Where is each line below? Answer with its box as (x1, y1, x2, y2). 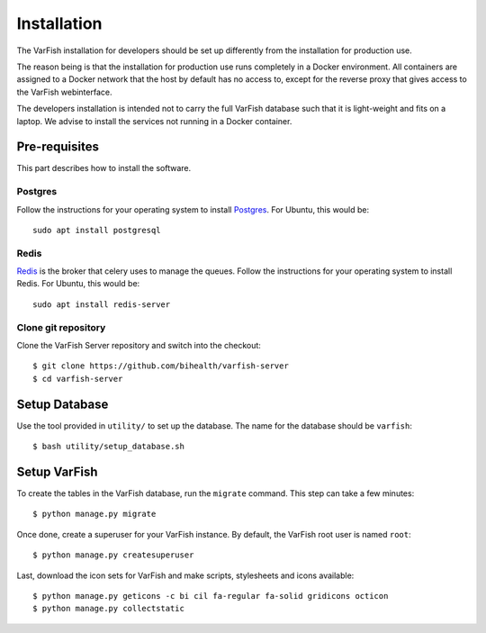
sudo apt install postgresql (32, 225, 161, 235)
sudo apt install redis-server (32, 299, 171, 310)
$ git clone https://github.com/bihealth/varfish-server (32, 361, 290, 371)
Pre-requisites (16, 140, 99, 155)
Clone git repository (16, 321, 106, 333)
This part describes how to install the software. (16, 163, 192, 174)
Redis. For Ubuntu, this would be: (16, 278, 140, 289)
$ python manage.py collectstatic (32, 603, 184, 614)
